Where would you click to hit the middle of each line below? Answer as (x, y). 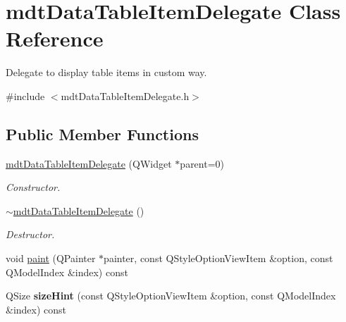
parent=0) (202, 163)
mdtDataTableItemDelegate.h (125, 95)
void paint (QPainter (51, 258)
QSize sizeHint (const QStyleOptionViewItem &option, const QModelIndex (171, 296)
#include (25, 95)
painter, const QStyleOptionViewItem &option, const (218, 258)
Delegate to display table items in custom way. (106, 72)
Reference (55, 38)
